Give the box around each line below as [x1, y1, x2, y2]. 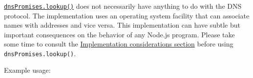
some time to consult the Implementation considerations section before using [4, 39, 233, 49]
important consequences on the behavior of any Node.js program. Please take [4, 29, 235, 39]
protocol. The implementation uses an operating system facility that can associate [4, 10, 250, 20]
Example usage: [4, 64, 51, 75]
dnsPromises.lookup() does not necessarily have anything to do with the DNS [4, 1, 242, 11]
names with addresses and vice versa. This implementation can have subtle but [4, 20, 240, 30]
